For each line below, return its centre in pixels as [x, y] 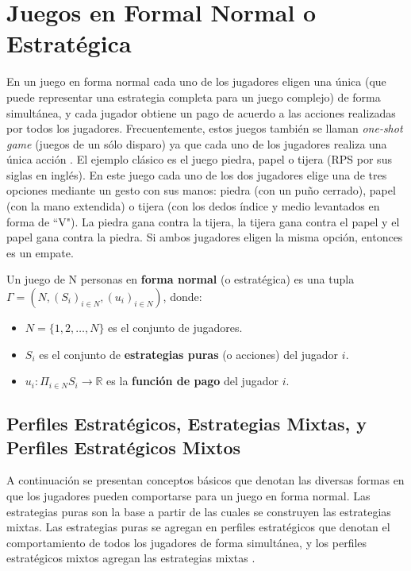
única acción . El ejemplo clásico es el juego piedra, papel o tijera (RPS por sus [199, 159]
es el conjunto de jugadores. [175, 328]
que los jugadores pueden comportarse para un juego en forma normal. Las [188, 496]
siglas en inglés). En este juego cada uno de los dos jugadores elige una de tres [197, 174]
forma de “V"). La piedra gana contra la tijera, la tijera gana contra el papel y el [203, 221]
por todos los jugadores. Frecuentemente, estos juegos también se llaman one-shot [205, 128]
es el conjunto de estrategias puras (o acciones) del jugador [189, 354]
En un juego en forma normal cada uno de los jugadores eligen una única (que [196, 81]
